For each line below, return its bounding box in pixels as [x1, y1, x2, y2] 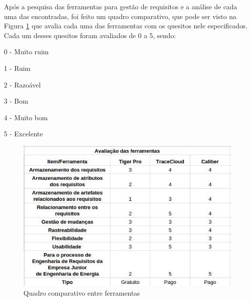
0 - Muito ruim [4, 46, 49, 57]
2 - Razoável [4, 79, 41, 89]
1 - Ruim [4, 63, 31, 73]
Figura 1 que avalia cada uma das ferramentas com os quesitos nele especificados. [4, 21, 248, 31]
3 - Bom [4, 96, 28, 106]
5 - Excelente [4, 129, 43, 139]
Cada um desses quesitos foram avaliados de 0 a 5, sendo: [4, 30, 176, 40]
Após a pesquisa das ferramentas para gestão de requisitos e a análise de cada [4, 1, 237, 11]
